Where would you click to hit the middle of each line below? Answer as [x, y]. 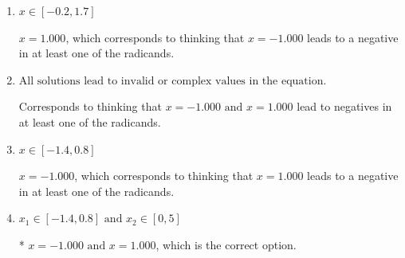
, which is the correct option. [226, 244]
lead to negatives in [344, 106]
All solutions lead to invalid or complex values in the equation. [173, 81]
